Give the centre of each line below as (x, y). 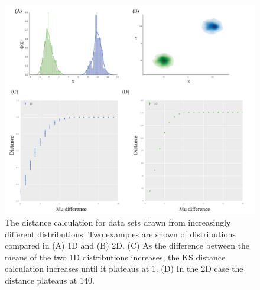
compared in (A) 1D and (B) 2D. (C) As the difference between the (127, 245)
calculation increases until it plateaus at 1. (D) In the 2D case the (124, 268)
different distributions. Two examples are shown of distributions (120, 234)
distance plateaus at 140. (50, 280)
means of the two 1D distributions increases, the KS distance (115, 257)
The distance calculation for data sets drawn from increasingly (118, 222)
